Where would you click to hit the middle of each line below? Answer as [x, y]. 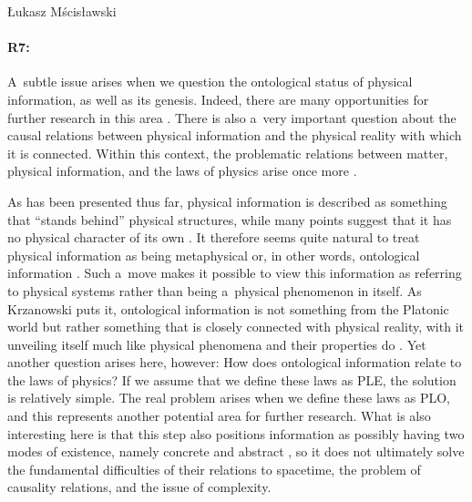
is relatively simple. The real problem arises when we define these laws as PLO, [229, 398]
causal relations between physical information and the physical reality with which [235, 135]
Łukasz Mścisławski [62, 11]
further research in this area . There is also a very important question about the [232, 117]
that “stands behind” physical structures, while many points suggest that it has [230, 219]
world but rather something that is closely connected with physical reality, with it [236, 327]
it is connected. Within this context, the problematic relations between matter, [228, 153]
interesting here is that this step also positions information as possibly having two [236, 433]
